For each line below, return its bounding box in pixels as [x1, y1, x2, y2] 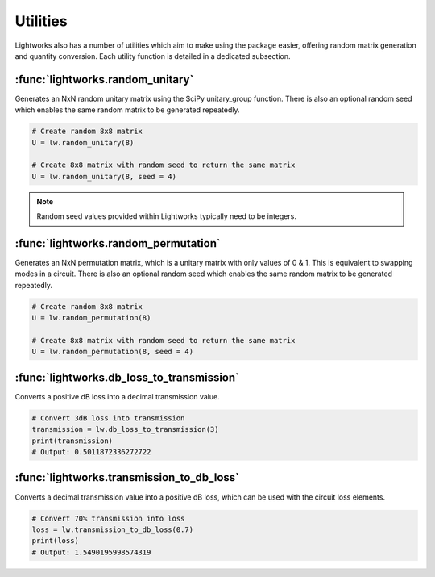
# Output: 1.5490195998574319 [31, 547, 151, 557]
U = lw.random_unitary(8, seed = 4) [31, 172, 177, 181]
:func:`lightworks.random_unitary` [14, 73, 194, 86]
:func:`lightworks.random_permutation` [14, 236, 221, 250]
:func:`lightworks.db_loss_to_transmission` [14, 370, 239, 384]
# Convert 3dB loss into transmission [31, 413, 185, 423]
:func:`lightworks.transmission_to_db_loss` [14, 470, 239, 484]
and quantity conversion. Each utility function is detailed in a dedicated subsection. [14, 51, 291, 61]
